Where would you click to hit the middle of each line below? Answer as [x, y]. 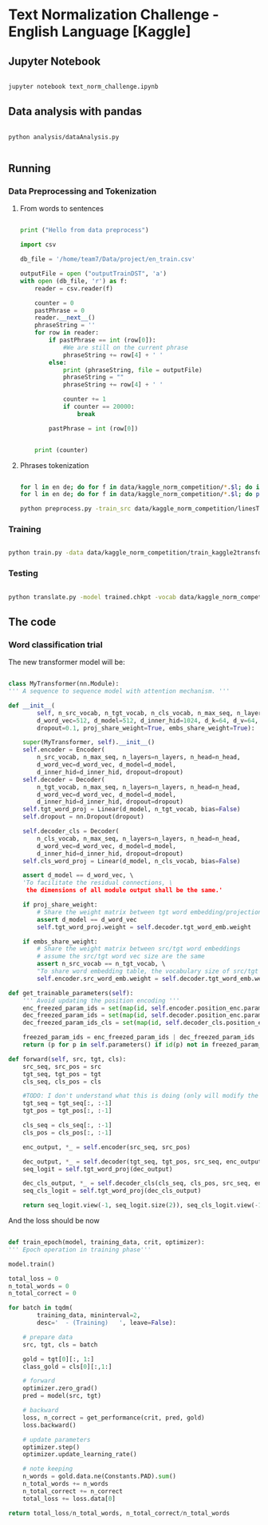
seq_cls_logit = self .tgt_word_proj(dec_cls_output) [112, 1191]
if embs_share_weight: [60, 942]
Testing [23, 574]
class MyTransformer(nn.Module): [64, 684]
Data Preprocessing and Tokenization [83, 191]
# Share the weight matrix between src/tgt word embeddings [139, 949]
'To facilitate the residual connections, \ [98, 883]
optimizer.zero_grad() [60, 1389]
